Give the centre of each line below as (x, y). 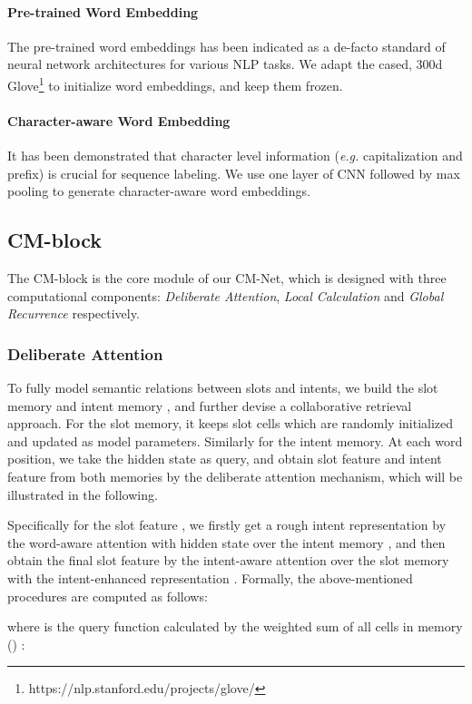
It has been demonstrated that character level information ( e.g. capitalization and (235, 156)
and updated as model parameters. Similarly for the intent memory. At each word (235, 440)
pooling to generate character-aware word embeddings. (159, 191)
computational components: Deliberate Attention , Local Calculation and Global (226, 295)
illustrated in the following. (83, 494)
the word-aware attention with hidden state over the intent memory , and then (226, 542)
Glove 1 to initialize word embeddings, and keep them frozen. (175, 83)
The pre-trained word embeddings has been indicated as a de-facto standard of (226, 46)
